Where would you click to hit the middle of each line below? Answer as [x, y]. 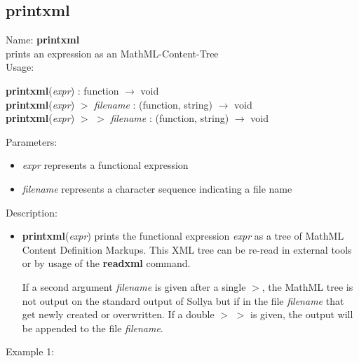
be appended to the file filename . [93, 328]
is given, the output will [302, 314]
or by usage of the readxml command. [106, 263]
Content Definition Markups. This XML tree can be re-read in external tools [187, 249]
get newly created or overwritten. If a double [118, 314]
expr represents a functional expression [105, 165]
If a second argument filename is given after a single [134, 286]
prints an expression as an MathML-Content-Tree [112, 53]
